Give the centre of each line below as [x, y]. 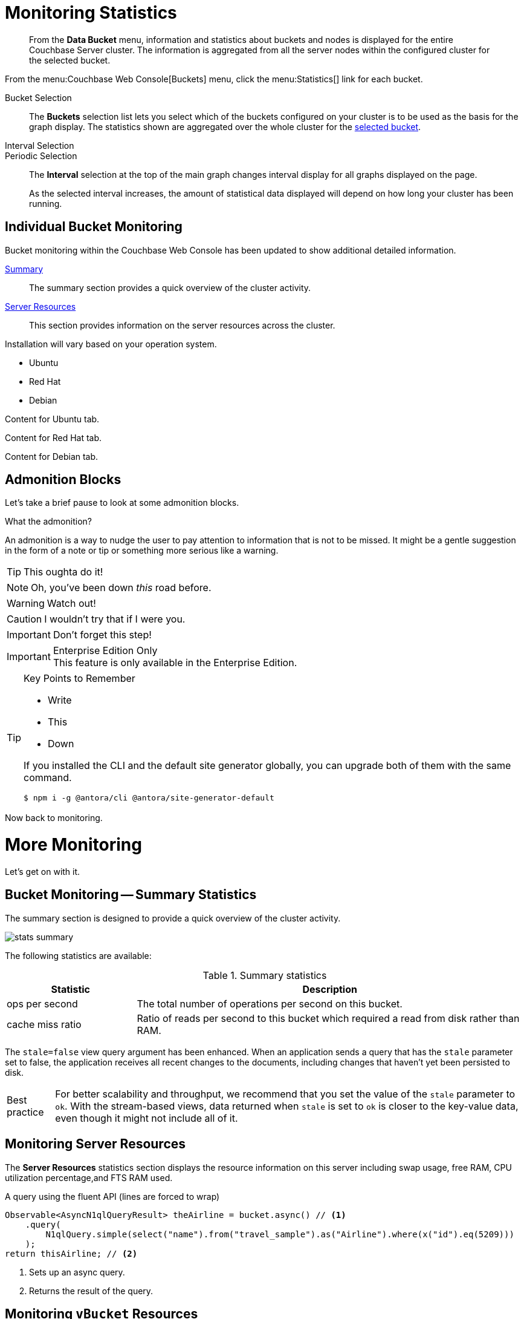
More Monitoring [73, 845]
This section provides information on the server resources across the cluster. [182, 325]
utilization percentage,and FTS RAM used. [89, 1177]
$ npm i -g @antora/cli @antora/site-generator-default [149, 798]
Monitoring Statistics [91, 13]
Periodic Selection [41, 155]
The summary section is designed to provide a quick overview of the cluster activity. [173, 918]
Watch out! [71, 604]
